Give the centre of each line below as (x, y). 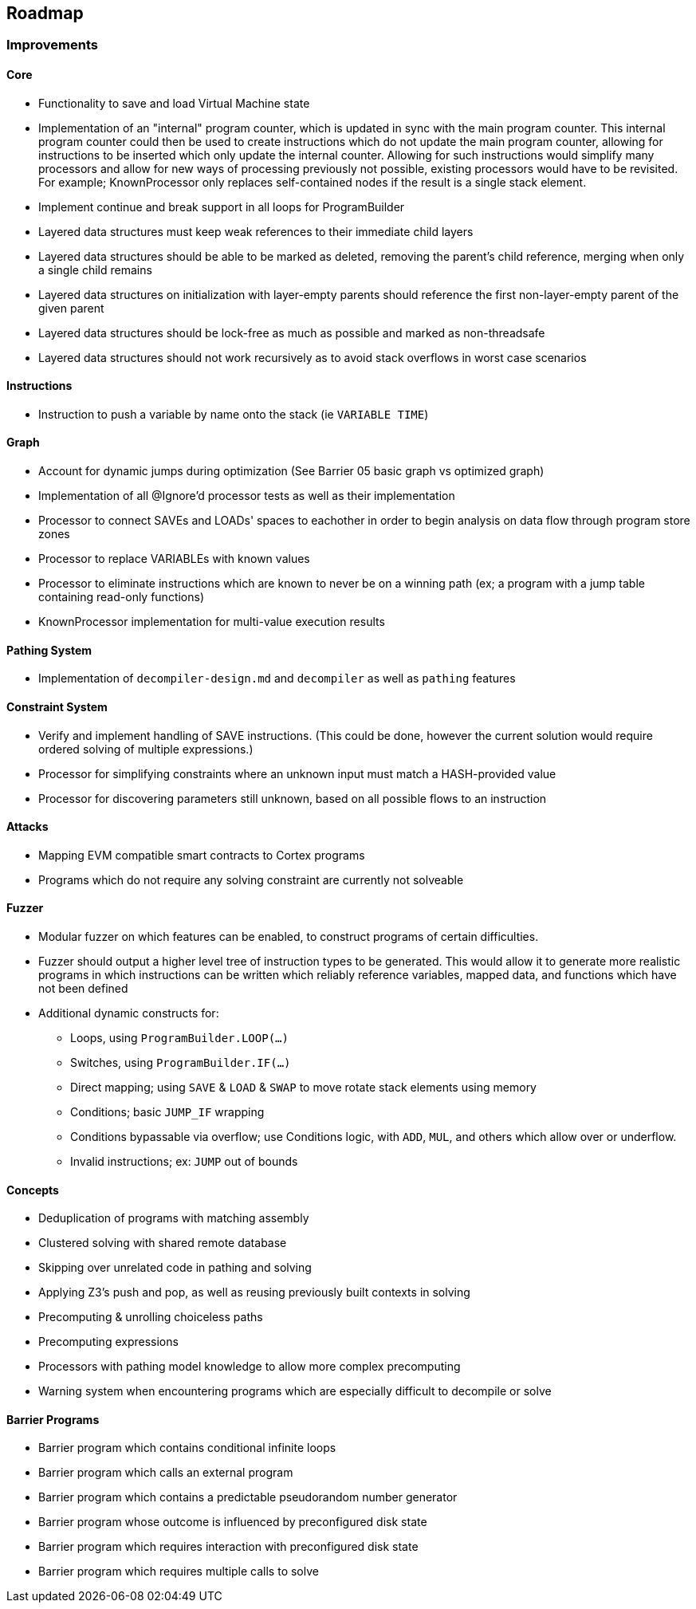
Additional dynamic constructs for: (129, 1013)
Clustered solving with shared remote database (163, 1243)
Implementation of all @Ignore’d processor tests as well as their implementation (247, 496)
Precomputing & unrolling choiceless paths (151, 1317)
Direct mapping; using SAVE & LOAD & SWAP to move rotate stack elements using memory (303, 1087)
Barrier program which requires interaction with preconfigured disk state (228, 1547)
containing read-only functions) (122, 597)
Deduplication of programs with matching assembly (174, 1218)
